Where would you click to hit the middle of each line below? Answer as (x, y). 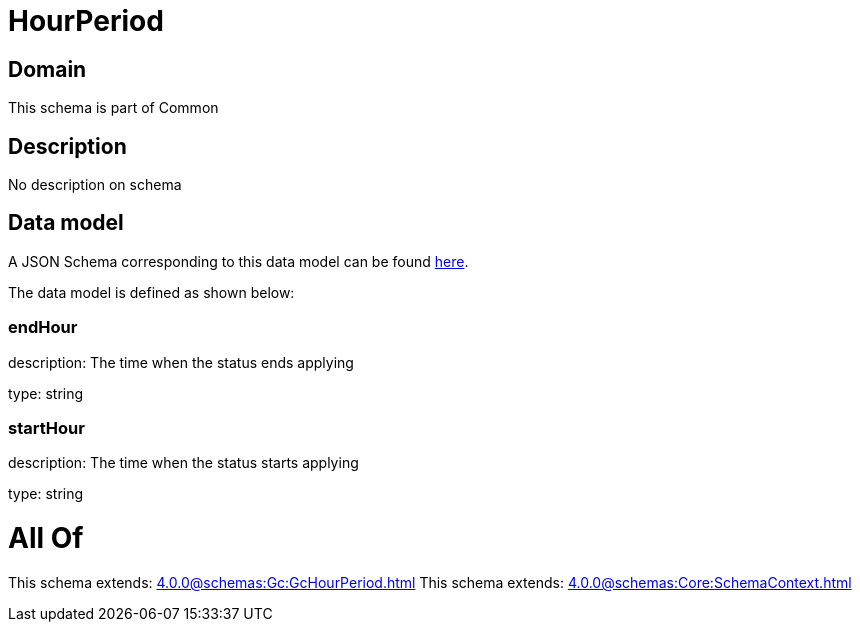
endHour (43, 327)
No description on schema (95, 185)
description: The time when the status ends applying (181, 362)
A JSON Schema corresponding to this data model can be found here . (238, 261)
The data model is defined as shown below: (151, 292)
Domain (47, 69)
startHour (46, 427)
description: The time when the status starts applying (183, 463)
